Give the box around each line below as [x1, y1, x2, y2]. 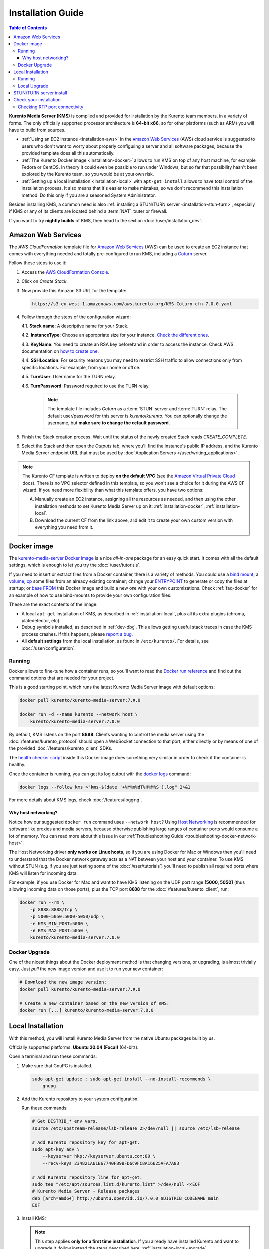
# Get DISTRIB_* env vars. [32, 1118, 98, 1124]
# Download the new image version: [19, 979, 107, 985]
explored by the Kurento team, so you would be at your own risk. [21, 171, 154, 177]
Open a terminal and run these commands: [9, 1053, 97, 1059]
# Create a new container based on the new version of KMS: [19, 1000, 170, 1006]
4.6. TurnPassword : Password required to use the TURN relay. [21, 383, 150, 389]
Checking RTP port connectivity [18, 104, 84, 110]
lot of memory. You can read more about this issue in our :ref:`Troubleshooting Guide [9, 833, 184, 839]
